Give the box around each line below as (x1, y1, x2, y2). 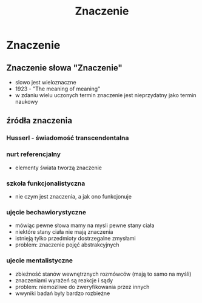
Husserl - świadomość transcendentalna (6, 134, 129, 142)
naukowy (15, 98, 38, 105)
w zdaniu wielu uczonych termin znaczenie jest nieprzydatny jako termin (15, 92, 197, 98)
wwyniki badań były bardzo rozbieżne (15, 290, 110, 297)
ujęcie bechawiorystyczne (6, 208, 87, 216)
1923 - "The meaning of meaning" (15, 85, 101, 92)
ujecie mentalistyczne (6, 256, 73, 265)
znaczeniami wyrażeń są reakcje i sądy (15, 276, 113, 284)
